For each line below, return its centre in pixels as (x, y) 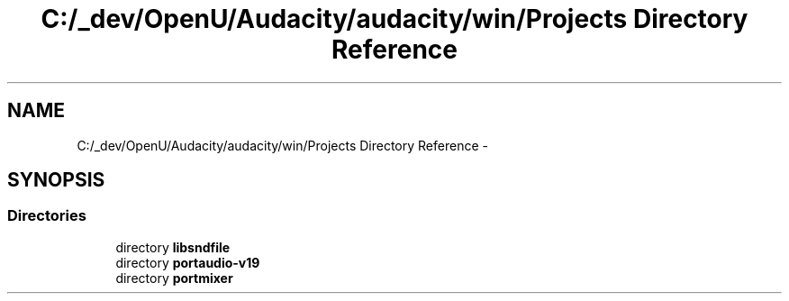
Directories (47, 216)
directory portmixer (174, 278)
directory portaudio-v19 (188, 262)
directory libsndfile (173, 247)
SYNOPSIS (56, 180)
